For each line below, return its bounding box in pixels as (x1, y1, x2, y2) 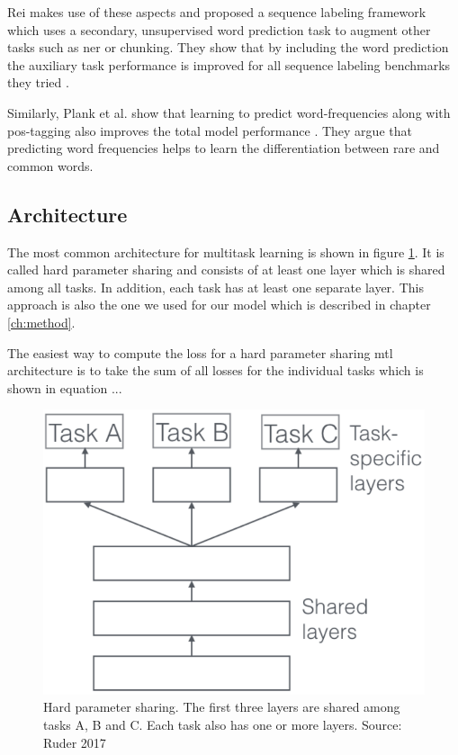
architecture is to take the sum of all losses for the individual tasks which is (7, 361, 424, 380)
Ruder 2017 (43, 733, 106, 751)
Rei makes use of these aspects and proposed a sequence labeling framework (7, 3, 427, 21)
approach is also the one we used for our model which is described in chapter (7, 295, 431, 314)
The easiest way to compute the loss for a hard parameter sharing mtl (7, 343, 393, 362)
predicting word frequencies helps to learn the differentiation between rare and (7, 139, 440, 157)
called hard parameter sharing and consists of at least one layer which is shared (7, 260, 445, 279)
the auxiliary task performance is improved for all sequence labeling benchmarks (7, 55, 451, 74)
